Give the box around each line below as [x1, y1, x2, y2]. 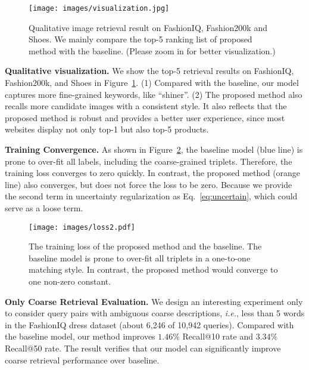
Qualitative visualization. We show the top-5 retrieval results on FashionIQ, [5, 64, 294, 77]
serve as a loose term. [5, 201, 83, 214]
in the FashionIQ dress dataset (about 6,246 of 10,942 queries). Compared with [5, 318, 294, 331]
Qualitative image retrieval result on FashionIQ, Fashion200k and [29, 21, 267, 33]
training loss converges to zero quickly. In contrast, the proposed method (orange [5, 166, 301, 179]
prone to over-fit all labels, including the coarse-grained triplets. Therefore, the [5, 155, 292, 167]
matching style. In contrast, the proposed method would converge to [29, 263, 278, 276]
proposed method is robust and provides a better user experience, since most [5, 111, 285, 124]
